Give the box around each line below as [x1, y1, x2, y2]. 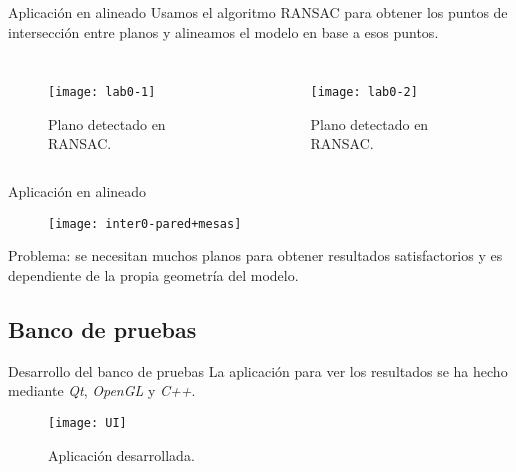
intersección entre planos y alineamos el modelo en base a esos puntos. [8, 21, 439, 42]
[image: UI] [48, 415, 127, 430]
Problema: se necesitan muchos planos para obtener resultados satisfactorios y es [8, 245, 503, 266]
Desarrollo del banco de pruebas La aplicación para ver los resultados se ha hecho [8, 360, 508, 381]
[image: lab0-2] [310, 85, 418, 100]
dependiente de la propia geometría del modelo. [8, 264, 299, 285]
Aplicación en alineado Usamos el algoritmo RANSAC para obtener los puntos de [8, 2, 508, 22]
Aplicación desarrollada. [48, 444, 195, 465]
